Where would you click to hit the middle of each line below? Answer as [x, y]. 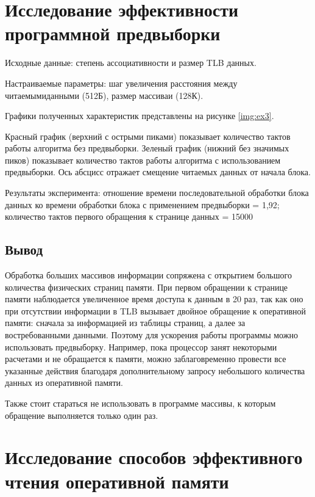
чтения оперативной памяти [117, 481]
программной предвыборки [113, 33]
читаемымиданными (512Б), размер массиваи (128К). [104, 95]
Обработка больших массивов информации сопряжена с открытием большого [148, 275]
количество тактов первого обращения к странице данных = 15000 [129, 216]
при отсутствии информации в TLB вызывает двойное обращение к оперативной [155, 310]
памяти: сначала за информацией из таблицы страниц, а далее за [125, 323]
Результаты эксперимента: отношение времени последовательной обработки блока [157, 193]
